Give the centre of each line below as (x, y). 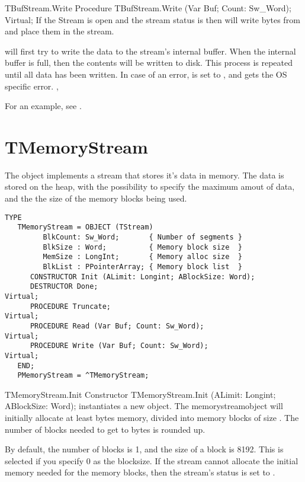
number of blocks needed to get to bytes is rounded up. (105, 429)
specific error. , (32, 86)
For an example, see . (43, 106)
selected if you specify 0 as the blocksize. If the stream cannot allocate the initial (152, 460)
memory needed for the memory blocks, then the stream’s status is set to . (140, 472)
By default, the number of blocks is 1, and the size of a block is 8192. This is (144, 449)
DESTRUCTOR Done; (64, 287)
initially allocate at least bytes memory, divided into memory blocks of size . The (152, 417)
